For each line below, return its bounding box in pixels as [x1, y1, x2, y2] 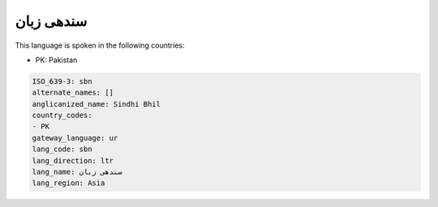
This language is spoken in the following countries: [15, 40, 185, 50]
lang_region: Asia [32, 179, 105, 188]
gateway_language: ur [32, 133, 118, 142]
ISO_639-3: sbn [32, 77, 92, 86]
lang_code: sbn [32, 145, 92, 154]
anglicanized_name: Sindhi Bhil [32, 99, 161, 108]
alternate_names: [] [32, 88, 114, 97]
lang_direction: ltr [32, 156, 114, 165]
